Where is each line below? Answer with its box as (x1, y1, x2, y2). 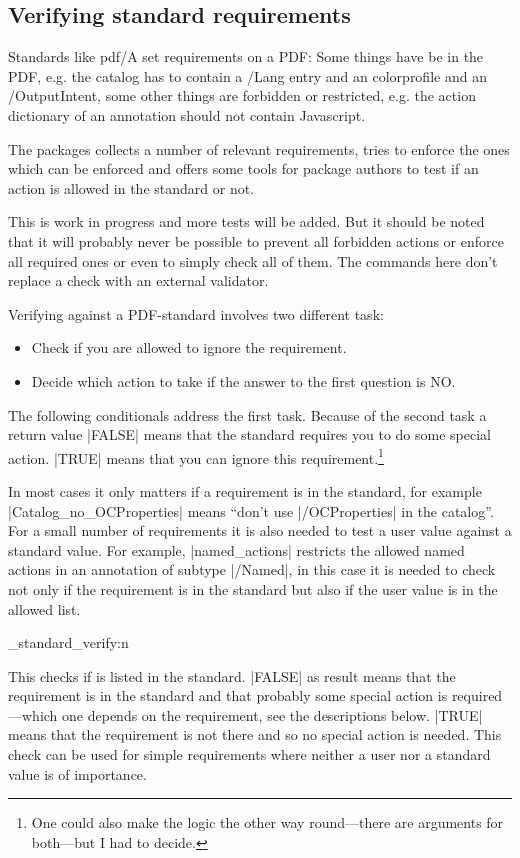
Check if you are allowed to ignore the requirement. (31, 337, 347, 358)
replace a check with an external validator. (8, 270, 269, 291)
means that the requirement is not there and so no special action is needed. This (8, 724, 502, 745)
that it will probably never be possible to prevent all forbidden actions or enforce (8, 230, 504, 251)
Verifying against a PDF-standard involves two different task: (8, 303, 384, 324)
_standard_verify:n (8, 632, 129, 653)
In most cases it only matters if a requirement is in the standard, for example (8, 480, 482, 501)
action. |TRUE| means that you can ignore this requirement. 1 (8, 444, 384, 468)
